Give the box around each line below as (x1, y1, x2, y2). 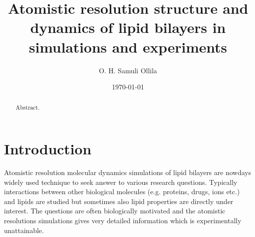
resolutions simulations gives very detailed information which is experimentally (4, 215, 242, 226)
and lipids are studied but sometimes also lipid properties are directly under (4, 196, 233, 206)
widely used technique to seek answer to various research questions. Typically (4, 177, 237, 187)
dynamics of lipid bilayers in (30, 17, 226, 37)
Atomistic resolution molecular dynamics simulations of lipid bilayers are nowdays (4, 167, 251, 178)
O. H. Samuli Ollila (98, 65, 158, 75)
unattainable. (4, 225, 44, 235)
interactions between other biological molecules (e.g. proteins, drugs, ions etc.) (4, 186, 240, 197)
